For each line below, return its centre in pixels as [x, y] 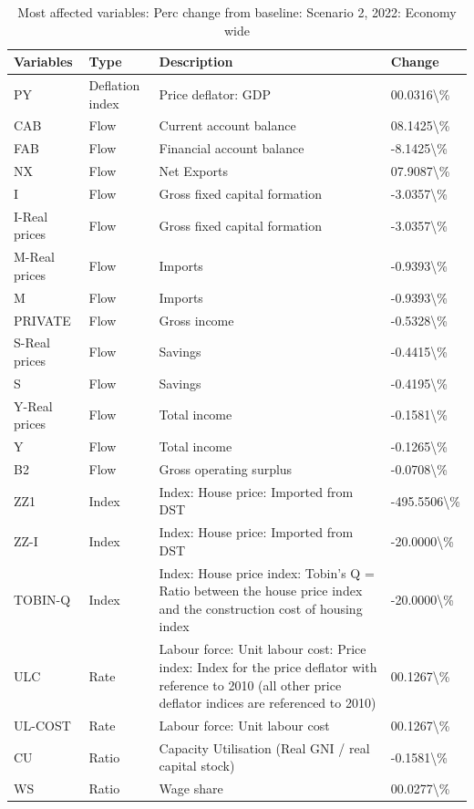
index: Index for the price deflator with [268, 666]
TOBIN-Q [42, 600]
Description [196, 62]
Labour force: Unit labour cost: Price [263, 649]
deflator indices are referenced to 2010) [268, 703]
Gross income [196, 320]
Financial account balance [232, 148]
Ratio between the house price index [261, 591]
